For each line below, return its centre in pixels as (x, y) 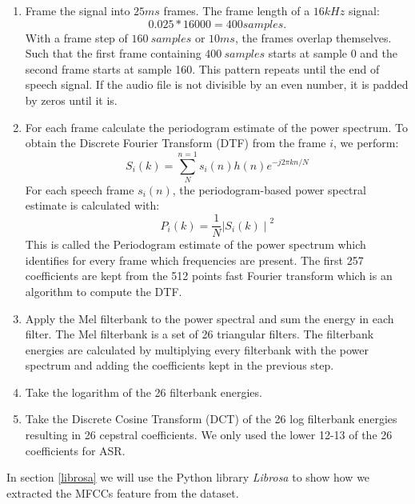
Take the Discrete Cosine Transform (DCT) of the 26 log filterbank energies (211, 419)
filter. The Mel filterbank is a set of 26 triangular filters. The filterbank (200, 334)
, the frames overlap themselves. (313, 37)
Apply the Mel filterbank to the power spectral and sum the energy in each (209, 318)
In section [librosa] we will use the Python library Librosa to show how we (188, 477)
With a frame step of (76, 37)
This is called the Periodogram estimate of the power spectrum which (196, 244)
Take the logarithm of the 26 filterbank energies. (144, 392)
